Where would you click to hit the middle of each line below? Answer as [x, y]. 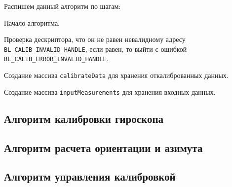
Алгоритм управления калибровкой [90, 176]
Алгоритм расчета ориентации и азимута [103, 147]
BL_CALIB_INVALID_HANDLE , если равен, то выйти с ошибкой [96, 49]
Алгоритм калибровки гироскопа [84, 118]
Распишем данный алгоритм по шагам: [62, 6]
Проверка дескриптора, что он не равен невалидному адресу [95, 39]
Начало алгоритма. [32, 22]
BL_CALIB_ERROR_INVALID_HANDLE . [56, 58]
